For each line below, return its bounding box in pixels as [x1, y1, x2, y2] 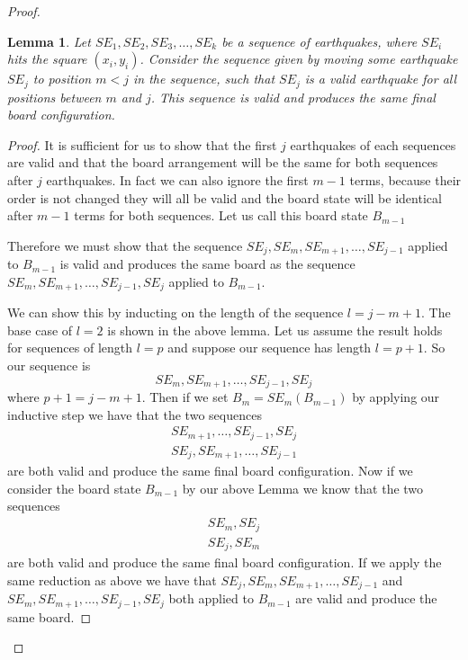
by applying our [352, 388, 440, 406]
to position [32, 69, 92, 88]
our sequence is [7, 356, 91, 375]
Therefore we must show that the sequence [7, 236, 243, 254]
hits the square [7, 49, 87, 68]
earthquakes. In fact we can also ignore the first [46, 171, 309, 190]
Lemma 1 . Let [7, 31, 91, 50]
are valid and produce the [295, 589, 437, 608]
